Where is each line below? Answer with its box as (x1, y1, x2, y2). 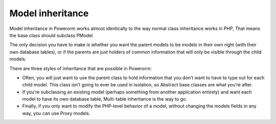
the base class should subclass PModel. (9, 32, 94, 38)
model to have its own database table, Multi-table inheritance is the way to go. (22, 96, 188, 102)
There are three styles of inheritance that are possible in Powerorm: (9, 65, 152, 71)
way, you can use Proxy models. (22, 110, 90, 116)
